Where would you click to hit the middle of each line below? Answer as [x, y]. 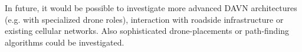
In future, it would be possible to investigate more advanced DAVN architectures [151, 8]
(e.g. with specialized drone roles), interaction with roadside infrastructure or [144, 19]
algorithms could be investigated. [65, 42]
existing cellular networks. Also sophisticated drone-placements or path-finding [147, 31]
